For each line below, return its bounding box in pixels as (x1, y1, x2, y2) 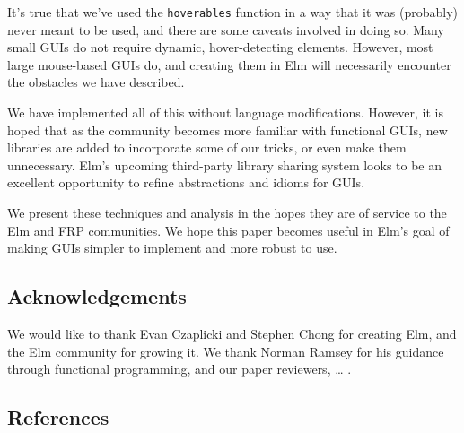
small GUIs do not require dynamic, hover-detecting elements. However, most (7, 38, 433, 56)
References (7, 403, 109, 431)
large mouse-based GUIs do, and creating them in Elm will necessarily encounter (7, 55, 451, 74)
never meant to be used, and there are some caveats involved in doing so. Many (7, 20, 444, 39)
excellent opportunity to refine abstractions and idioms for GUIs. (7, 173, 365, 192)
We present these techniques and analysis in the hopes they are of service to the (7, 204, 447, 221)
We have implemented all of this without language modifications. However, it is (7, 103, 443, 122)
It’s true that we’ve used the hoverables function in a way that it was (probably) (7, 3, 459, 21)
